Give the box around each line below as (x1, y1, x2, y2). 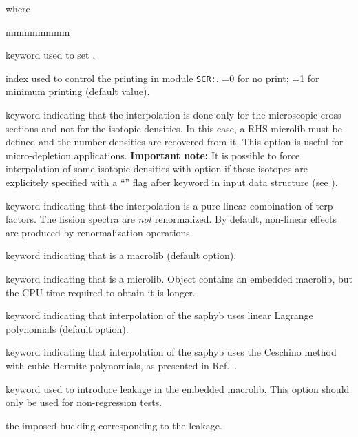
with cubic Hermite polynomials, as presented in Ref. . (6, 358, 238, 372)
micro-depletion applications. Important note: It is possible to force (6, 148, 300, 162)
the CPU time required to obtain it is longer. (6, 285, 196, 299)
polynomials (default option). (6, 321, 129, 336)
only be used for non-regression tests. (6, 395, 162, 409)
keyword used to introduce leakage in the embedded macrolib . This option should (6, 381, 350, 396)
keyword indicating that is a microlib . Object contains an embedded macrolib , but (6, 271, 352, 285)
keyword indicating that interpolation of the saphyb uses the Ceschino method (6, 345, 337, 359)
